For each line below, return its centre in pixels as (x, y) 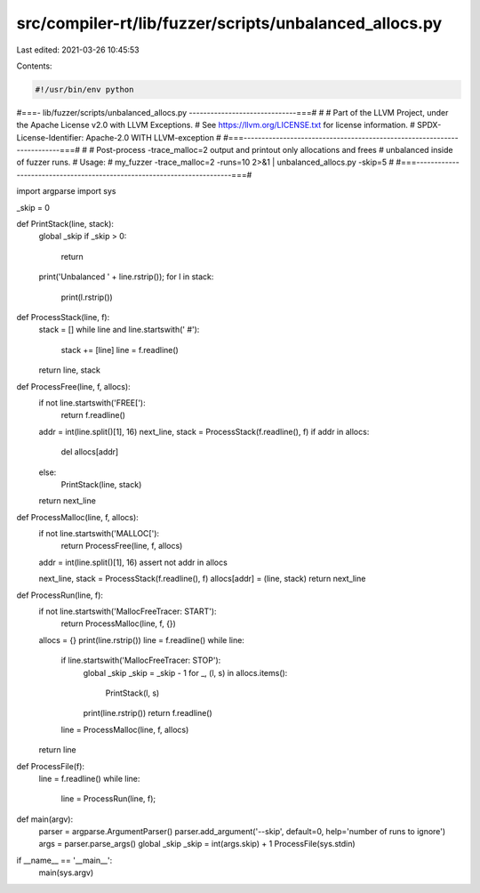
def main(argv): (45, 819)
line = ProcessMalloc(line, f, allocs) (125, 729)
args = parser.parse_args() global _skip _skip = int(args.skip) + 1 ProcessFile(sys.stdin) (197, 844)
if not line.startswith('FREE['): (92, 402)
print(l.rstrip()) (87, 297)
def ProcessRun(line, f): (60, 595)
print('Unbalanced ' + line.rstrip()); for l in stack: (126, 277)
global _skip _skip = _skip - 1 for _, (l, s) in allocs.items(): (185, 672)
